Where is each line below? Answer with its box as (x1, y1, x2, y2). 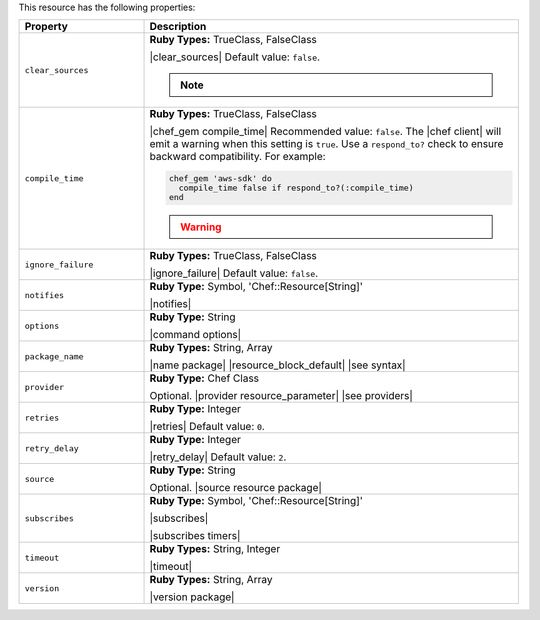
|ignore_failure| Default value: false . (149, 266, 319, 280)
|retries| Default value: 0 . (149, 420, 265, 434)
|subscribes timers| (149, 529, 241, 543)
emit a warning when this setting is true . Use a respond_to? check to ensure (149, 137, 504, 151)
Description (149, 20, 207, 34)
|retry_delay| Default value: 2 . (149, 450, 287, 464)
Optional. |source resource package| (149, 481, 322, 495)
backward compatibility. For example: (149, 150, 326, 164)
